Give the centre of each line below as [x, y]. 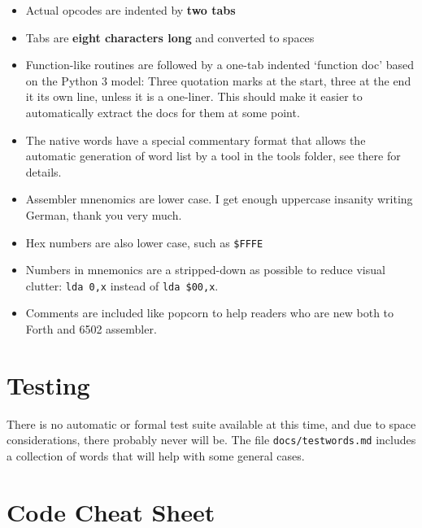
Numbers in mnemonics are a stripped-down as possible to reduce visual [205, 270]
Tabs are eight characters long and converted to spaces [170, 37]
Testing [48, 384]
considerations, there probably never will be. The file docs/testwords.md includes [211, 440]
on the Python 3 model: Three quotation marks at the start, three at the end [218, 80]
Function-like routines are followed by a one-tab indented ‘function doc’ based [220, 65]
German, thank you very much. [104, 214]
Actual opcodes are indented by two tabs [131, 10]
